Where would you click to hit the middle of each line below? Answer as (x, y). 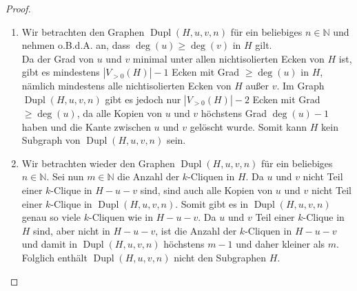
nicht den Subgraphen (220, 257)
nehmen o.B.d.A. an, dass (76, 45)
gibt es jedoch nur (143, 99)
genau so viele (51, 217)
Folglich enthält (54, 257)
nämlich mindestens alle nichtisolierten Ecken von (126, 86)
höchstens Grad (234, 112)
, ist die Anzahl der (196, 230)
